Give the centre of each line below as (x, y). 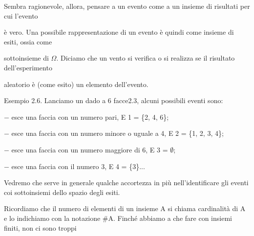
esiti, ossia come (28, 41)
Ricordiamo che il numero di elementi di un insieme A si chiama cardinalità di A (125, 208)
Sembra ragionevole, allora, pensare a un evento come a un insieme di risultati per (127, 6)
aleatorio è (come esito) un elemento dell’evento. (76, 84)
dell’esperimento (28, 67)
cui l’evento (21, 15)
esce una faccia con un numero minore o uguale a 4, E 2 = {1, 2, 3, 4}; (117, 133)
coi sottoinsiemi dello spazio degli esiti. (62, 192)
